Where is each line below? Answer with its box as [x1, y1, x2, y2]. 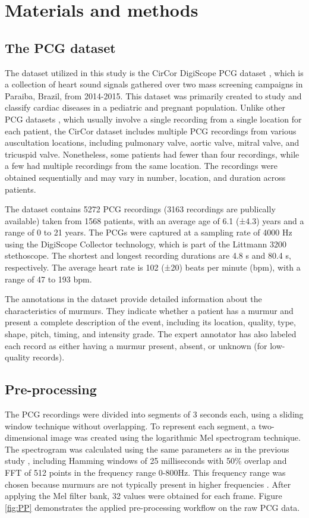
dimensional [5, 431, 48, 444]
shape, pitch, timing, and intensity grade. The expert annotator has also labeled [5, 328, 297, 340]
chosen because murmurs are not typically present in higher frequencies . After [5, 478, 291, 490]
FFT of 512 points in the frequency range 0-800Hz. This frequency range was [5, 466, 286, 478]
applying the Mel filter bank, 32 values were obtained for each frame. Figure [5, 489, 282, 502]
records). [33, 351, 65, 363]
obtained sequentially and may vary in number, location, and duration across [5, 171, 286, 183]
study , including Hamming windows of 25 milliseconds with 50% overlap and [5, 454, 287, 467]
